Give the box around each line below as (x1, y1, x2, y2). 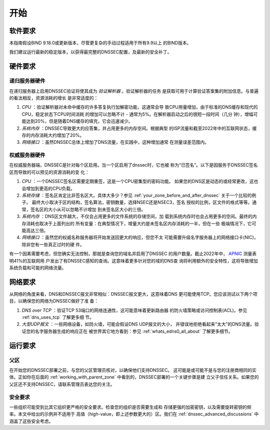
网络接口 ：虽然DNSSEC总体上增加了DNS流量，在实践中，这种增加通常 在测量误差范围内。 (21, 139, 209, 145)
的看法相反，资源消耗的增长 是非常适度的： (9, 95, 98, 101)
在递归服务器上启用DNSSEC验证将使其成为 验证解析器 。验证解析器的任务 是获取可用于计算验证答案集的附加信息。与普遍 (9, 88, 259, 94)
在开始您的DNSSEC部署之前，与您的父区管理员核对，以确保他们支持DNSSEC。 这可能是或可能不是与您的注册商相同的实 (9, 367, 257, 373)
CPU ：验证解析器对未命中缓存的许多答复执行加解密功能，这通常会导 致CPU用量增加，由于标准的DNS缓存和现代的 (21, 104, 258, 110)
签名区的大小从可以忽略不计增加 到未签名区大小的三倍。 (30, 206, 146, 212)
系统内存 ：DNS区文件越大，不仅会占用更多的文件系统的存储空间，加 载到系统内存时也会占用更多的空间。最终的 (21, 213, 252, 220)
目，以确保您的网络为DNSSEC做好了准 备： (9, 298, 99, 304)
